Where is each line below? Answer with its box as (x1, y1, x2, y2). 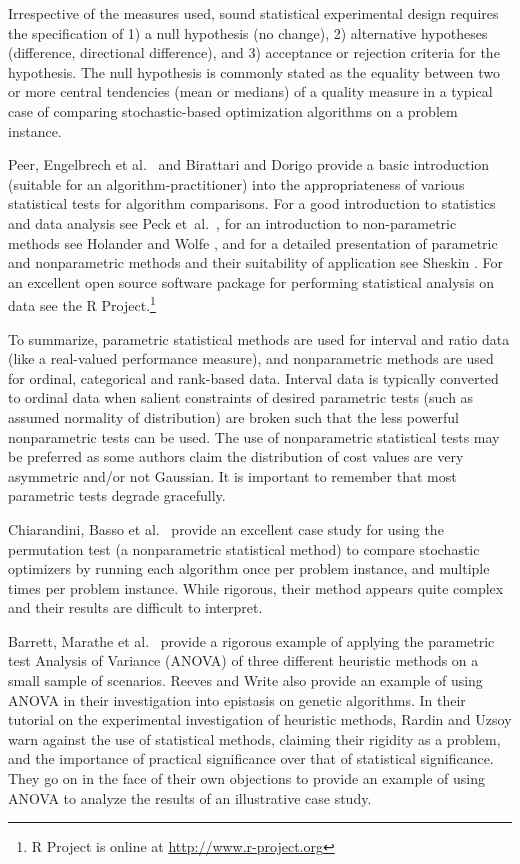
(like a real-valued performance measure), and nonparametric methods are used (8, 348, 494, 369)
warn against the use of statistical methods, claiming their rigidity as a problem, (8, 728, 501, 749)
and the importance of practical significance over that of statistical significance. (8, 748, 494, 769)
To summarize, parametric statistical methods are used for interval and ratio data (8, 328, 510, 349)
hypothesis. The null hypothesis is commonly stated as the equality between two (8, 61, 501, 82)
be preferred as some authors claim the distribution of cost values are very (8, 446, 464, 467)
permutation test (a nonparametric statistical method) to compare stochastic (8, 538, 480, 559)
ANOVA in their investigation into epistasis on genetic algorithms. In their (8, 689, 466, 710)
